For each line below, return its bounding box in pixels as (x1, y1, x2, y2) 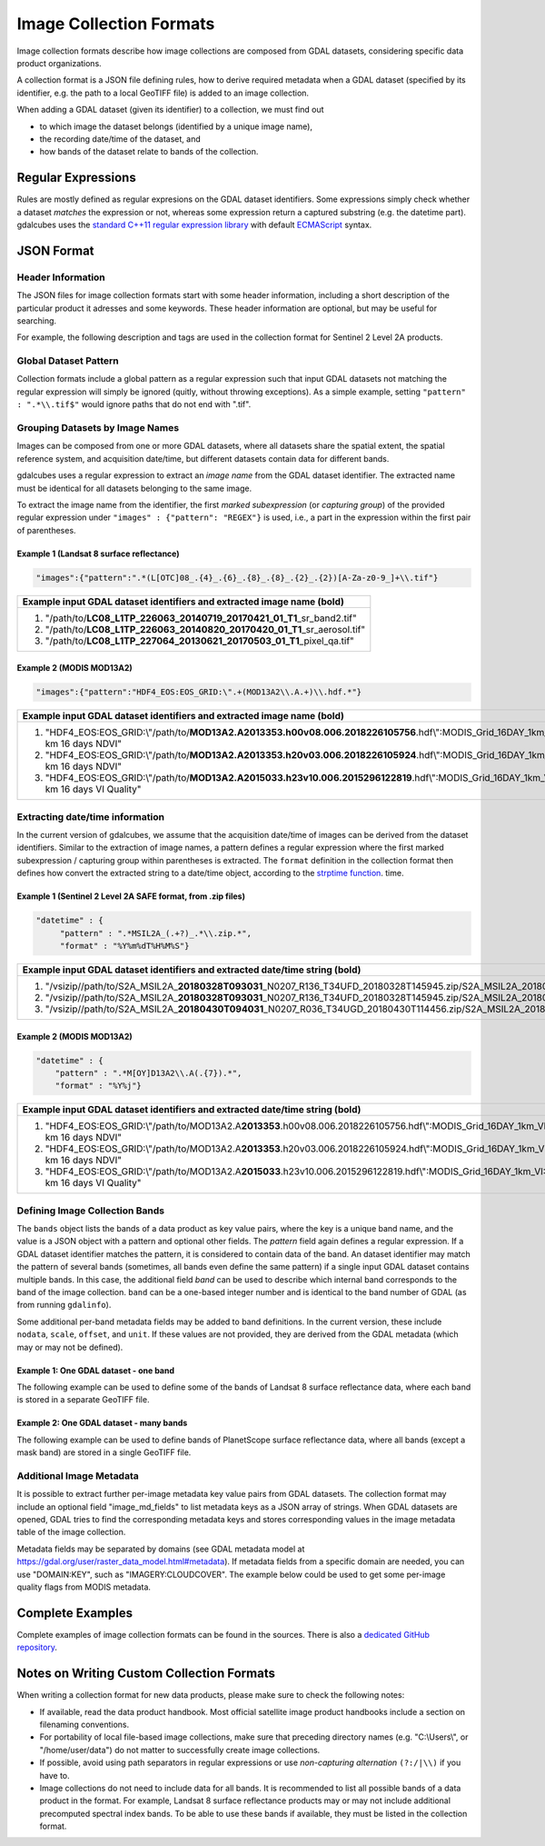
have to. (39, 1770, 70, 1781)
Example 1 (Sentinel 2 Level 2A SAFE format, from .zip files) (16, 891, 245, 902)
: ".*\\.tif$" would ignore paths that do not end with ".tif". (16, 399, 252, 410)
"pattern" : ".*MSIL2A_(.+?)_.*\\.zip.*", (59, 928, 252, 938)
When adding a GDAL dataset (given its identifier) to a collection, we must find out (16, 105, 324, 115)
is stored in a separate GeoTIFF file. (16, 1394, 150, 1405)
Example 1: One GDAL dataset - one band (16, 1364, 175, 1376)
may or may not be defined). (16, 1342, 124, 1352)
